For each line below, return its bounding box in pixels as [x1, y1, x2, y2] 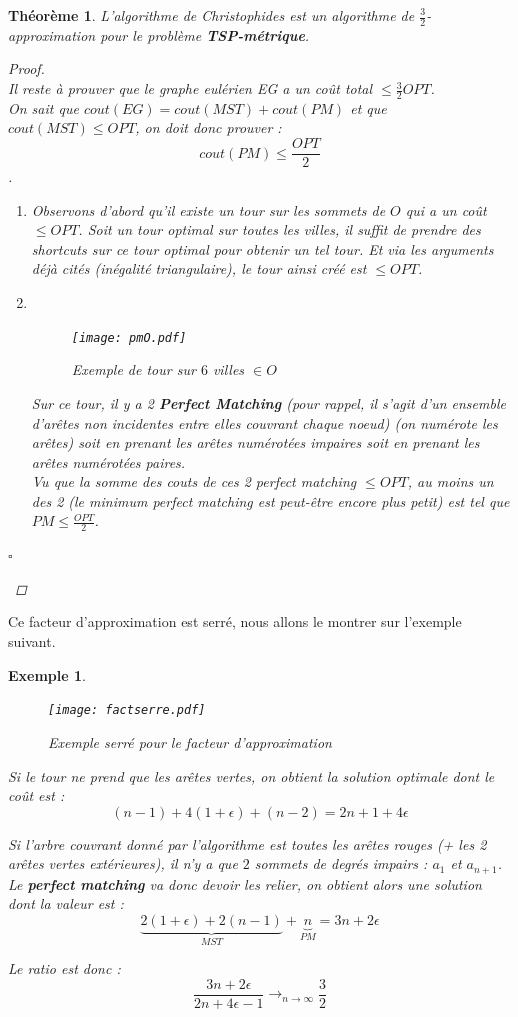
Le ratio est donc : [8, 958, 121, 979]
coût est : [8, 785, 65, 806]
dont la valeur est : [8, 893, 124, 914]
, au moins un [407, 471, 494, 492]
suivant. [8, 631, 56, 652]
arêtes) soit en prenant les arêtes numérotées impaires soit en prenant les [31, 432, 480, 453]
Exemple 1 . [8, 664, 86, 685]
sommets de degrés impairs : [254, 853, 428, 874]
